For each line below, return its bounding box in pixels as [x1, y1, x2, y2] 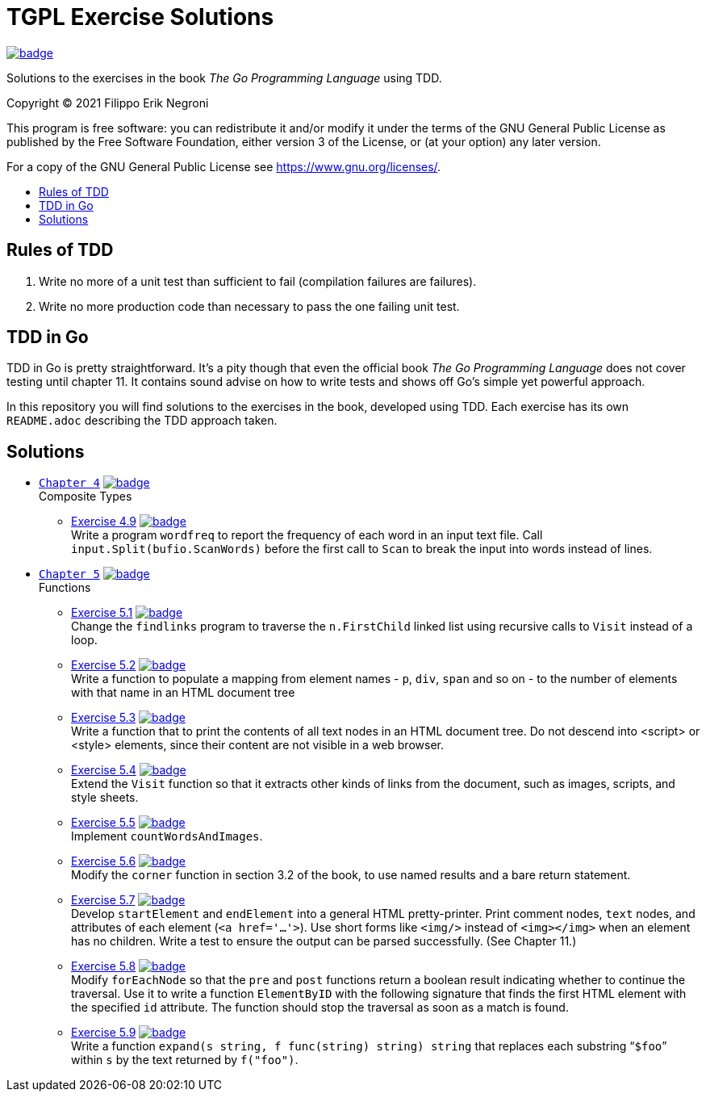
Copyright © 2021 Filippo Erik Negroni [6, 95, 209, 110]
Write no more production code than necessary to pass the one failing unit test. [39, 299, 460, 313]
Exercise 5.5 [71, 815, 136, 830]
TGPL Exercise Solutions [6, 3, 274, 31]
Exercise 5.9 [71, 1025, 136, 1040]
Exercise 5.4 [71, 763, 136, 777]
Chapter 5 [39, 568, 100, 581]
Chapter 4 [39, 476, 100, 490]
